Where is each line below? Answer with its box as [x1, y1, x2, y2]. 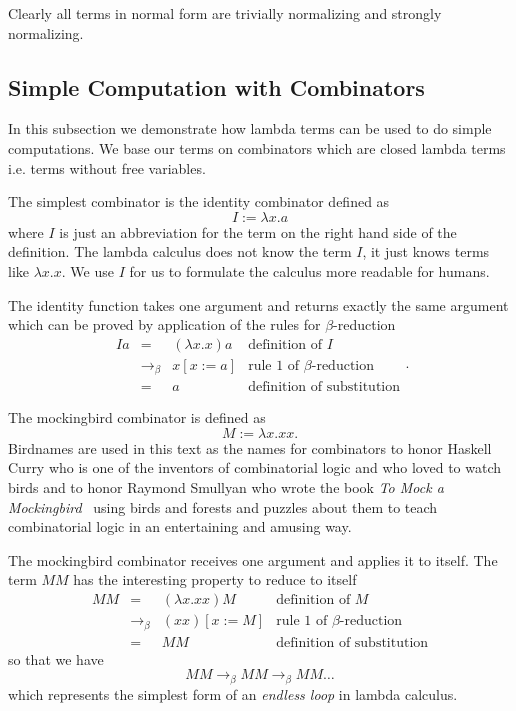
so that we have [8, 648, 104, 669]
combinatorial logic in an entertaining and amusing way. [8, 516, 352, 537]
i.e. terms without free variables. [8, 157, 206, 178]
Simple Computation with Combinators [8, 71, 425, 102]
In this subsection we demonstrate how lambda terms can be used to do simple [8, 118, 492, 139]
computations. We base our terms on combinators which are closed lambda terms [8, 137, 506, 158]
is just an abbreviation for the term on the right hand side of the [59, 221, 457, 242]
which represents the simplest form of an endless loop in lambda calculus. [8, 683, 458, 704]
